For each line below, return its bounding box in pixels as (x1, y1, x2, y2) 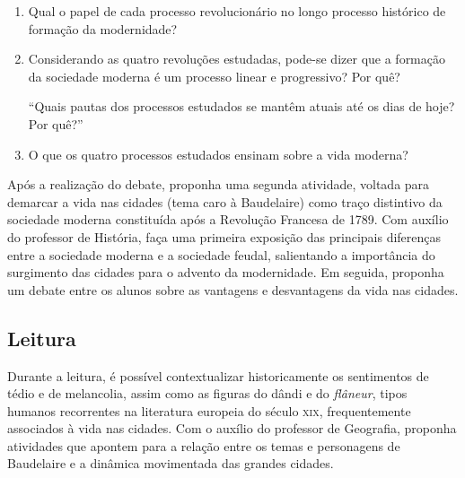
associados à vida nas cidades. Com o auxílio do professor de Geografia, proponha (7, 419, 457, 438)
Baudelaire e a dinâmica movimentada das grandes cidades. (7, 454, 334, 473)
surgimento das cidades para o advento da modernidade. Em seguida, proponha (7, 263, 444, 282)
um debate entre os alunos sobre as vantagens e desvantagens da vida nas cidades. (7, 280, 459, 299)
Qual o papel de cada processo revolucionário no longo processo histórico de (28, 2, 446, 20)
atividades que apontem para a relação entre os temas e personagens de (7, 436, 400, 455)
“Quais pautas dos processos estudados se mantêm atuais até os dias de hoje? (28, 97, 455, 116)
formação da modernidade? (28, 19, 178, 38)
